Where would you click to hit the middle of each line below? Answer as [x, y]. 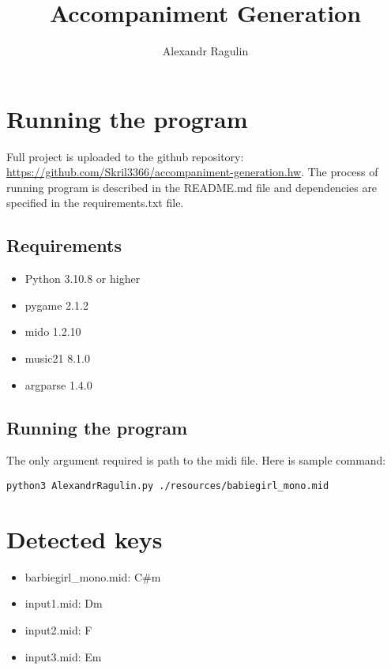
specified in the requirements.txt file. [95, 203]
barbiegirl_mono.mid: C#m [93, 576]
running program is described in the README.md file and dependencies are [192, 187]
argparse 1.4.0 [58, 384]
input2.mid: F [58, 629]
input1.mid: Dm [64, 603]
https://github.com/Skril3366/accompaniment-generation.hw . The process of [192, 172]
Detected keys [85, 538]
